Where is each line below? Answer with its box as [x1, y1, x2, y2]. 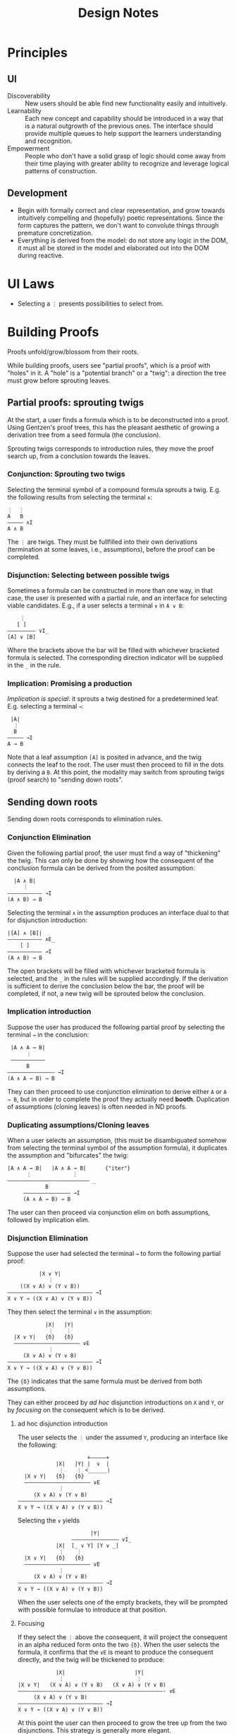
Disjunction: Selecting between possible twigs [7, 570, 170, 580]
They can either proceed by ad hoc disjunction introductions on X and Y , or [7, 1398, 224, 1407]
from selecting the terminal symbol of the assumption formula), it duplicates [7, 1144, 228, 1152]
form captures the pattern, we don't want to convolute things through [17, 221, 219, 229]
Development [7, 187, 68, 199]
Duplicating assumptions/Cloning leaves [7, 1119, 150, 1129]
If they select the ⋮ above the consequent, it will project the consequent [17, 1633, 228, 1641]
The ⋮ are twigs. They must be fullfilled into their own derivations [7, 537, 198, 546]
